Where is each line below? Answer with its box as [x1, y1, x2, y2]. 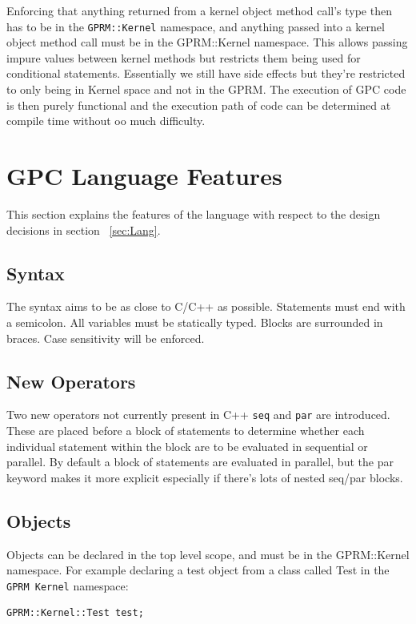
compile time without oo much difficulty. [6, 112, 206, 129]
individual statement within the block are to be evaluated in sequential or [6, 437, 368, 454]
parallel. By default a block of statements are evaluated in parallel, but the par [6, 453, 394, 470]
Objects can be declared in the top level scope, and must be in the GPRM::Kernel [6, 545, 410, 562]
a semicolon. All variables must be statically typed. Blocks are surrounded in [6, 313, 383, 330]
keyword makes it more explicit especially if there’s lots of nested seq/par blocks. [6, 469, 403, 485]
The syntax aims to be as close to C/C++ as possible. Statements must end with [6, 298, 406, 315]
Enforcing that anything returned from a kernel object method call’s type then [6, 2, 392, 18]
